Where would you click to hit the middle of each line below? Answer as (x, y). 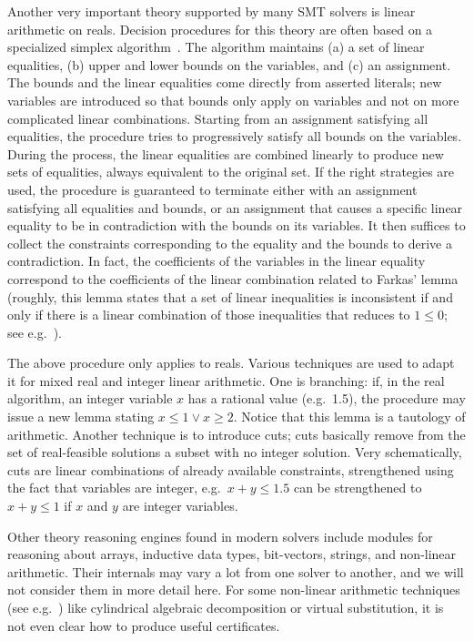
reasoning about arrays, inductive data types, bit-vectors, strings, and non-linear (232, 554)
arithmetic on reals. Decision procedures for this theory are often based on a (220, 29)
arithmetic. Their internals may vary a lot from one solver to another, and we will (236, 571)
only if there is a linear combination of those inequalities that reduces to (209, 315)
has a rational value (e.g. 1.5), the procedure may (327, 398)
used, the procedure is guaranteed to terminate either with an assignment (212, 189)
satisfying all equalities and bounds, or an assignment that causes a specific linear (235, 207)
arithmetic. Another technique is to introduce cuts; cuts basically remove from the (237, 434)
